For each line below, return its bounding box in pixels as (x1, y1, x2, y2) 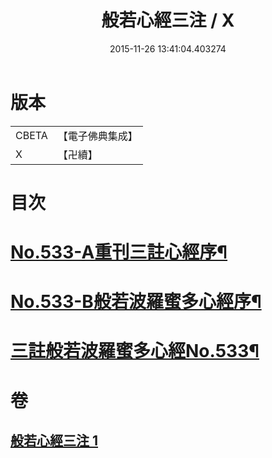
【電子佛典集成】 (57, 129, 138, 143)
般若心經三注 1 (10, 432, 99, 450)
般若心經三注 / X (101, 9, 235, 32)
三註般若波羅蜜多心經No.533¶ (10, 340, 260, 363)
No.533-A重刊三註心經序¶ (10, 241, 228, 264)
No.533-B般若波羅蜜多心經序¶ (10, 291, 262, 313)
